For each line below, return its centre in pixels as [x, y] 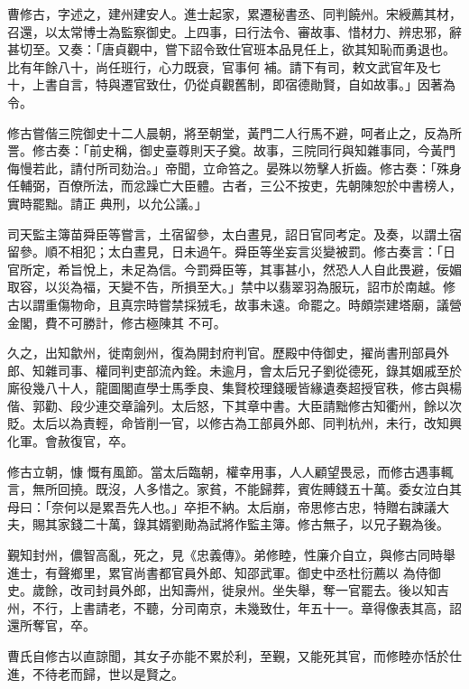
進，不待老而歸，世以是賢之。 [96, 673]
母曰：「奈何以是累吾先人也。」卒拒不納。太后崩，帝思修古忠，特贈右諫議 [222, 506]
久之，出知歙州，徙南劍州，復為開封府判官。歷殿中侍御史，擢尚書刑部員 [222, 353]
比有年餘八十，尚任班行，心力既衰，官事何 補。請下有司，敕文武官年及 [218, 66]
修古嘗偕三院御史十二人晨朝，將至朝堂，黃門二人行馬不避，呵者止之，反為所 [234, 132]
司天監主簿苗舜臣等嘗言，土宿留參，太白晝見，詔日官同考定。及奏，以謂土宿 [234, 233]
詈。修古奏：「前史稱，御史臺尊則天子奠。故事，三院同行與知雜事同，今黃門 [231, 150]
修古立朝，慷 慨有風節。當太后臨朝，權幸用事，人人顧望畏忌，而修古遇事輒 [230, 471]
